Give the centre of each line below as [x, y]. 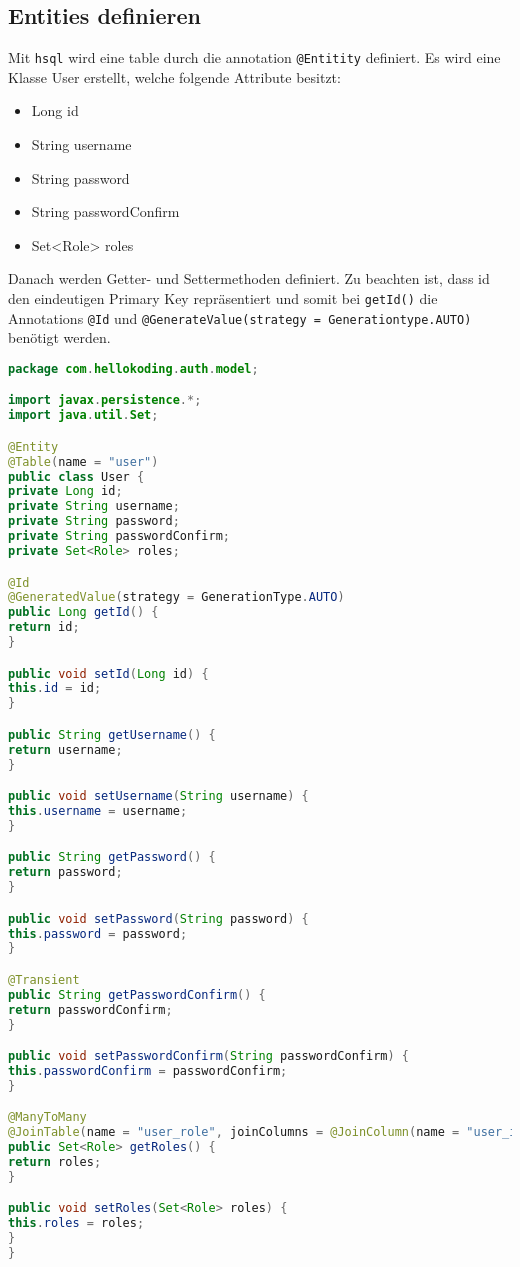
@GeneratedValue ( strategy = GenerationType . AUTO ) [176, 597]
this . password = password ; [98, 933]
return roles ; [55, 1162]
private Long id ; [65, 491]
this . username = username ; [98, 810]
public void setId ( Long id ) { [108, 673]
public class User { [76, 476]
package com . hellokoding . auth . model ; [133, 368]
